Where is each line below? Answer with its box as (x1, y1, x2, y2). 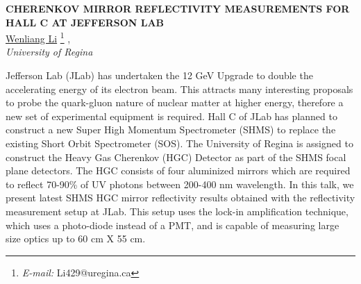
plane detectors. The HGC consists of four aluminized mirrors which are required (6, 163, 351, 178)
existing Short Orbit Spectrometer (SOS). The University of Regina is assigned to (6, 136, 353, 150)
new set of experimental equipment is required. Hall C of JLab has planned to (6, 108, 337, 123)
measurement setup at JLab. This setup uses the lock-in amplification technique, (6, 203, 349, 218)
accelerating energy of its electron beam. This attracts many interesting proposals (6, 81, 353, 96)
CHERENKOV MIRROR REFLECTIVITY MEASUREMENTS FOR (6, 1, 350, 15)
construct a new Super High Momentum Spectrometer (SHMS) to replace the (6, 122, 336, 137)
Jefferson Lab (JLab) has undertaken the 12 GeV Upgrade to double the (6, 68, 313, 83)
